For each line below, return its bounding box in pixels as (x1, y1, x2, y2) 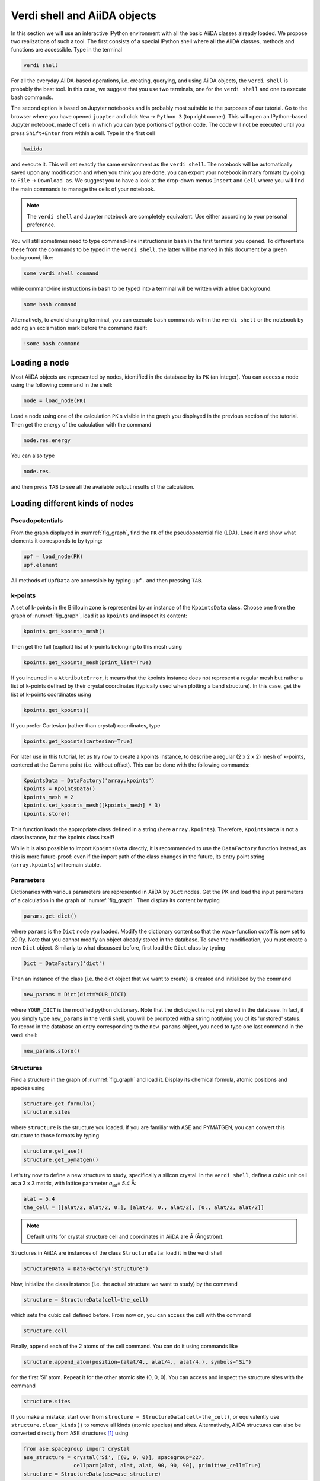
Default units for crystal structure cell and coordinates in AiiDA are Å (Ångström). (27, 1233, 225, 1240)
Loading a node (11, 357, 69, 367)
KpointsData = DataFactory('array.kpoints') (23, 777, 155, 784)
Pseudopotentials (11, 517, 63, 525)
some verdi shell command (23, 270, 99, 277)
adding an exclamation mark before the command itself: (11, 325, 148, 332)
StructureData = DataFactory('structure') (23, 1265, 149, 1272)
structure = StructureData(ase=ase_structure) (23, 1470, 161, 1477)
